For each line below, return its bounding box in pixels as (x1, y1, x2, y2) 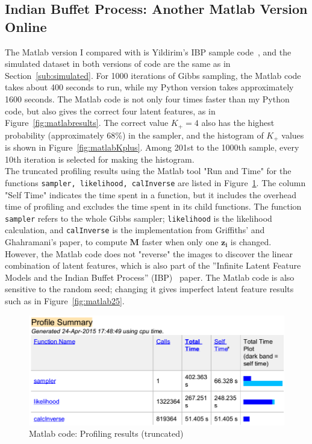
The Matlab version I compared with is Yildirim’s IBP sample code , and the (5, 45, 292, 58)
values (281, 128, 304, 141)
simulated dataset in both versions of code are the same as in (5, 57, 231, 70)
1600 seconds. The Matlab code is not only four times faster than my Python (5, 92, 290, 105)
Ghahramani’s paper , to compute (5, 236, 127, 248)
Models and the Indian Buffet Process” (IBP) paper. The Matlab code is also (5, 270, 295, 283)
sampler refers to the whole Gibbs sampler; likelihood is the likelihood (5, 211, 272, 224)
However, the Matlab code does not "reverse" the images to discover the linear (5, 247, 293, 260)
